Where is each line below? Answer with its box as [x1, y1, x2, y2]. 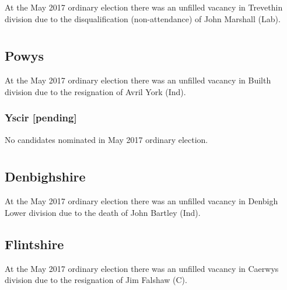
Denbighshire [5, 167, 86, 186]
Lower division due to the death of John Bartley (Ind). [5, 206, 201, 218]
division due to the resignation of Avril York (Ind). [5, 85, 186, 97]
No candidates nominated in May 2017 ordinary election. [5, 133, 208, 145]
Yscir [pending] [5, 110, 77, 125]
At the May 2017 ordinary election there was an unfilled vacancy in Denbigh [5, 195, 278, 207]
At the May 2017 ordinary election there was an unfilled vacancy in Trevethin [5, 1, 283, 13]
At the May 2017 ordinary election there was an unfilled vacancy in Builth [5, 74, 271, 86]
